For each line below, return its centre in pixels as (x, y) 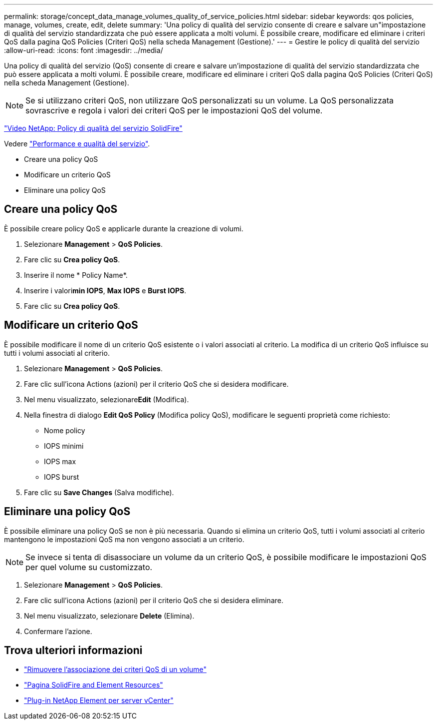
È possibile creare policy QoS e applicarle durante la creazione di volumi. (124, 228)
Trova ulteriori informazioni (73, 650)
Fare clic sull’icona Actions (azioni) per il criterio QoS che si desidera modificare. (156, 384)
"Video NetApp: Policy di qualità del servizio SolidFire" (93, 128)
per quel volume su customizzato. (89, 567)
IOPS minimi (64, 446)
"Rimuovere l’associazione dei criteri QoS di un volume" (115, 670)
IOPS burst (62, 477)
